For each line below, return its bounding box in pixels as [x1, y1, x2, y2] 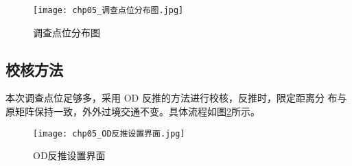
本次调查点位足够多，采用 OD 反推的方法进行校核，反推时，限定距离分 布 [5, 91, 338, 105]
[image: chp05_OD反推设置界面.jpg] [33, 128, 185, 139]
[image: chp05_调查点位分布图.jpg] [33, 5, 184, 15]
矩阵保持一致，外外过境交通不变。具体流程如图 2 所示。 [14, 104, 260, 119]
